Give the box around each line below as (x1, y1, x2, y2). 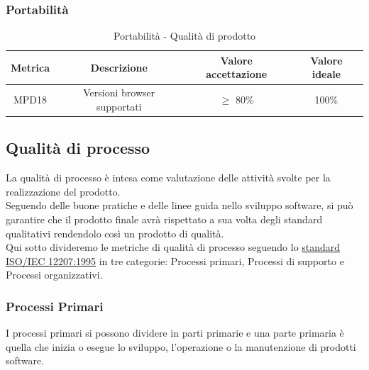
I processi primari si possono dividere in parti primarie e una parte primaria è (6, 325, 344, 340)
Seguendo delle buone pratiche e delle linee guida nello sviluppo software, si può (6, 198, 353, 213)
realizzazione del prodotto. (6, 184, 121, 198)
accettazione (206, 67, 268, 82)
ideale (312, 67, 341, 82)
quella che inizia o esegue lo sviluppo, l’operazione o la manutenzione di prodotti (6, 339, 356, 354)
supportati (96, 99, 142, 113)
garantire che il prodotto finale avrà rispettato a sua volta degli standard (6, 211, 323, 226)
